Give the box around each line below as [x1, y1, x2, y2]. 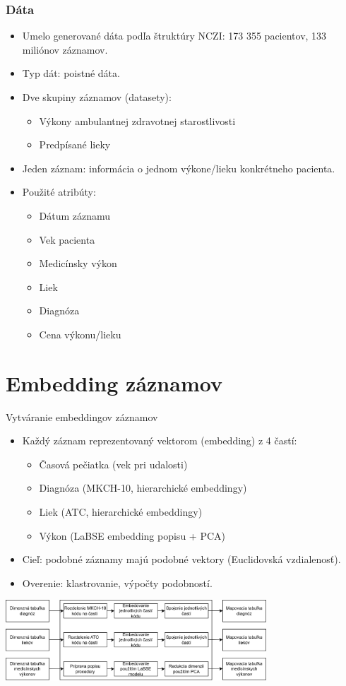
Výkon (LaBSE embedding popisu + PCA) [39, 528, 225, 543]
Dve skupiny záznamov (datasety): [22, 90, 172, 104]
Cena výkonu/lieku [39, 326, 121, 341]
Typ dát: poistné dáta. [22, 66, 120, 81]
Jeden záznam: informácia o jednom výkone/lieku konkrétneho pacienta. [22, 160, 335, 175]
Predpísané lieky [39, 137, 111, 152]
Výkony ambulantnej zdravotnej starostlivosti [39, 113, 236, 128]
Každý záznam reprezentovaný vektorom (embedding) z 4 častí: [22, 433, 297, 448]
